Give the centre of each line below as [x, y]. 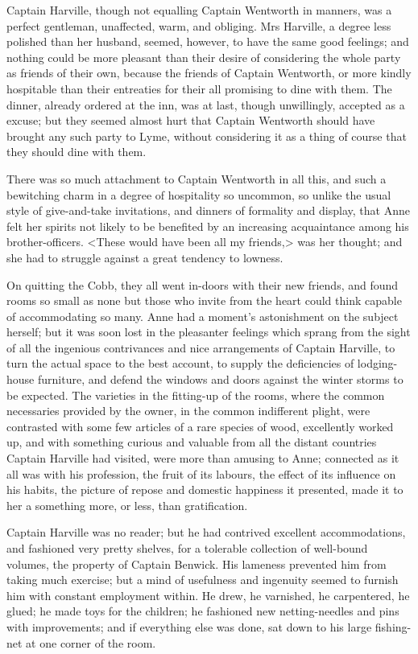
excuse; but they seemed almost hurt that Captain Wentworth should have [191, 120]
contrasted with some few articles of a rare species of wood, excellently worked [200, 426]
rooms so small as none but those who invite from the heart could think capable [204, 300]
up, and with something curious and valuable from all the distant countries [192, 442]
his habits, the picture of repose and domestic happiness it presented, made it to [205, 489]
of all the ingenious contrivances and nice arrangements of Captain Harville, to [201, 347]
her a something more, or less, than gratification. [127, 505]
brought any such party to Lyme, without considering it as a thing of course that [207, 136]
